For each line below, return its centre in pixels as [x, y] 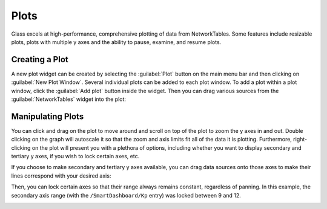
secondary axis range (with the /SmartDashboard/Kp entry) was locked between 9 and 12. [126, 195]
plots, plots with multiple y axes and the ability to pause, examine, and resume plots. [116, 42]
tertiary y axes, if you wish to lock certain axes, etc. [75, 156]
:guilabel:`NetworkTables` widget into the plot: [69, 99]
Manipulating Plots [48, 116]
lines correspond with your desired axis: [61, 176]
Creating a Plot [40, 59]
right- [300, 140]
